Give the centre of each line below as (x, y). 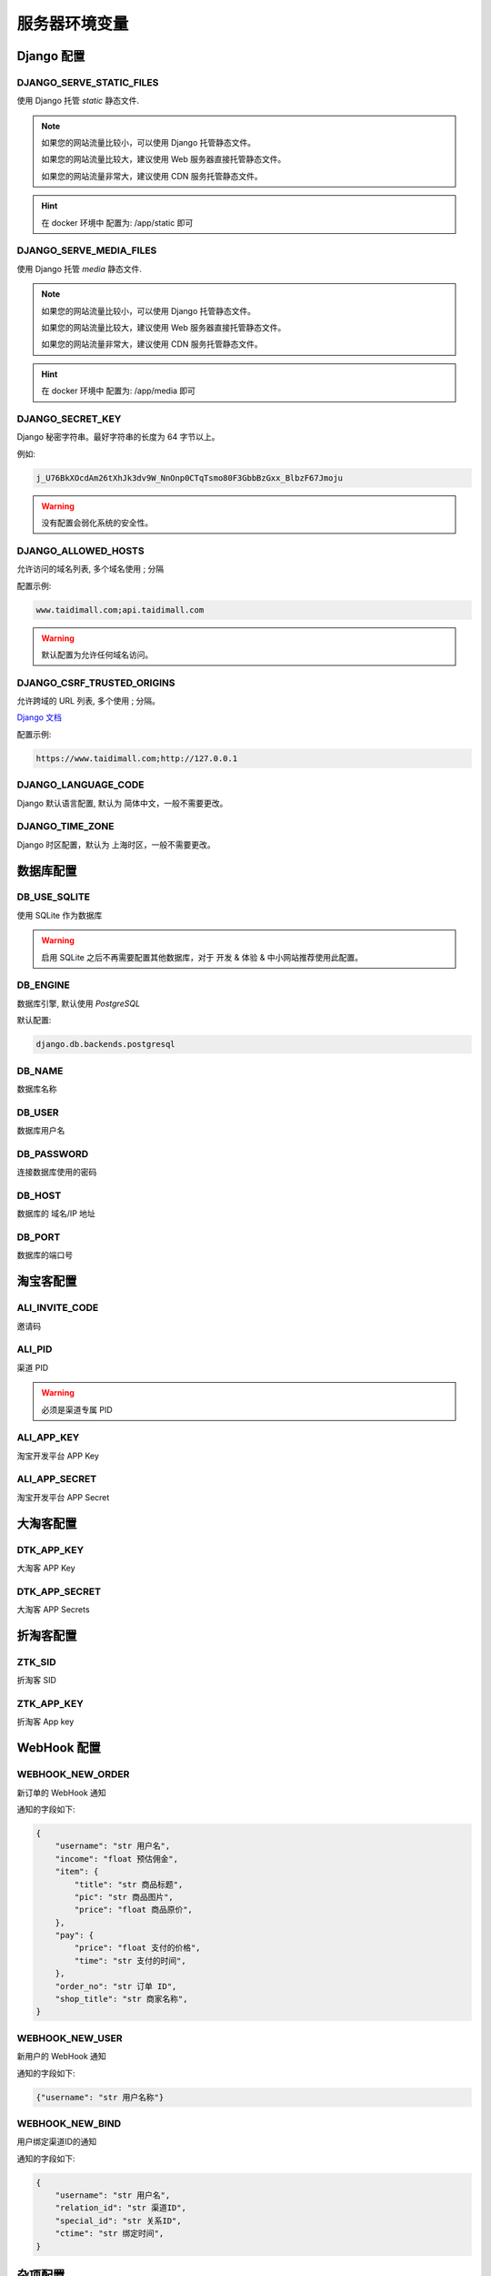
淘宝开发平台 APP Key (58, 1456)
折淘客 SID (36, 1681)
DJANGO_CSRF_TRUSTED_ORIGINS (96, 683)
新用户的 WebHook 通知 (61, 2057)
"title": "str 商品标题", (129, 1884)
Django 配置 (51, 56)
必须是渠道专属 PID (77, 1409)
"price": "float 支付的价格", (137, 1948)
